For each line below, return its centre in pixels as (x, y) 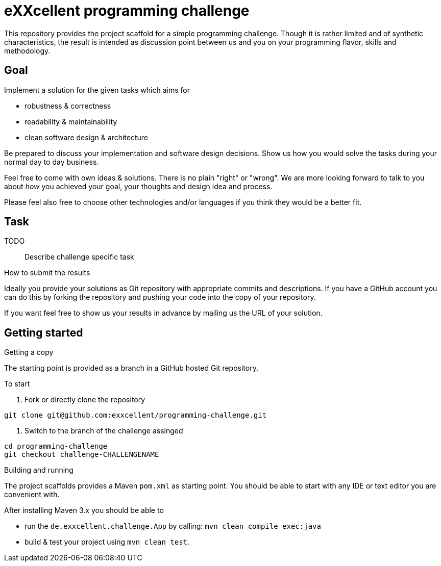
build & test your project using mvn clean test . (107, 542)
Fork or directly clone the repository (85, 400)
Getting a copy (29, 352)
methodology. (27, 50)
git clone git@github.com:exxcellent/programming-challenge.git (136, 415)
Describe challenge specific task (79, 257)
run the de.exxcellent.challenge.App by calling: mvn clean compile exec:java (173, 526)
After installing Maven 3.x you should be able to (84, 510)
